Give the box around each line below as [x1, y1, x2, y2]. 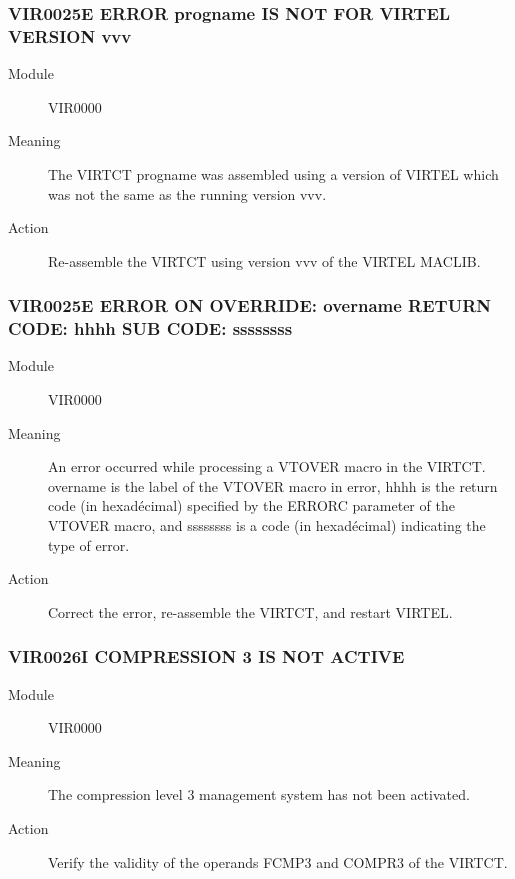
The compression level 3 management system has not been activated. [48, 784, 470, 805]
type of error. [48, 534, 130, 555]
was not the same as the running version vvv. [48, 183, 327, 204]
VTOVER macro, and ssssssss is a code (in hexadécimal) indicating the [48, 515, 486, 535]
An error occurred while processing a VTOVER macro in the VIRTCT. [48, 456, 486, 477]
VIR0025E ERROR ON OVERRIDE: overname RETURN [8, 293, 492, 318]
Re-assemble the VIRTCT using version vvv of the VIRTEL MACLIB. [48, 250, 481, 271]
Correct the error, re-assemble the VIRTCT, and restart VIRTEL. [48, 601, 453, 622]
